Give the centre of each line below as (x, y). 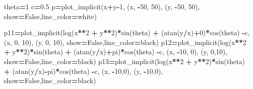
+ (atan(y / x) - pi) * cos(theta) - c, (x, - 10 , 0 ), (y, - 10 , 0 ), (84, 71)
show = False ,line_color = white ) (50, 16)
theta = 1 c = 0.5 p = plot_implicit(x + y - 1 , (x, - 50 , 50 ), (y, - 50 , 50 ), (102, 6)
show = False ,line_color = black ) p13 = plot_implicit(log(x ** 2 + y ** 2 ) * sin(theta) (125, 61)
